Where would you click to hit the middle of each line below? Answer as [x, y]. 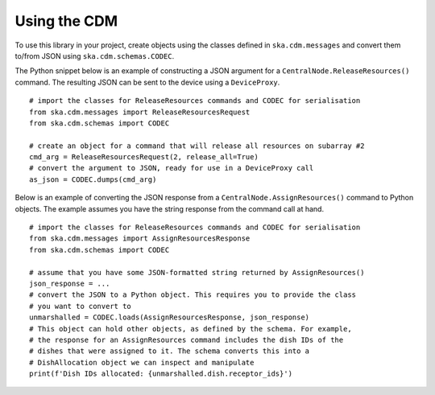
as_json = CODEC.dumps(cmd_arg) [93, 179]
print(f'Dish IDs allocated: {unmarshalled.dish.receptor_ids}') [161, 374]
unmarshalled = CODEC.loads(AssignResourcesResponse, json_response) [170, 317]
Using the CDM [66, 21]
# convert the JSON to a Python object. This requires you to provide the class [193, 295]
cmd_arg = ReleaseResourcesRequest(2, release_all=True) [144, 157]
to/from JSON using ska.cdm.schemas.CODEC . [95, 56]
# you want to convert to [81, 306]
